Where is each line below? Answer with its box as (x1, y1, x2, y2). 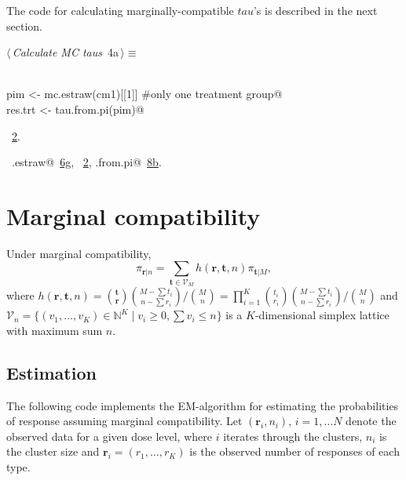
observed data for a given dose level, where (6, 427, 212, 444)
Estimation (6, 360, 97, 384)
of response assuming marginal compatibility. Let (6, 413, 243, 429)
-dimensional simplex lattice (254, 307, 390, 323)
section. (6, 17, 42, 34)
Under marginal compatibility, (6, 245, 152, 261)
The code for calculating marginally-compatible (6, 2, 234, 18)
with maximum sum (6, 322, 103, 338)
